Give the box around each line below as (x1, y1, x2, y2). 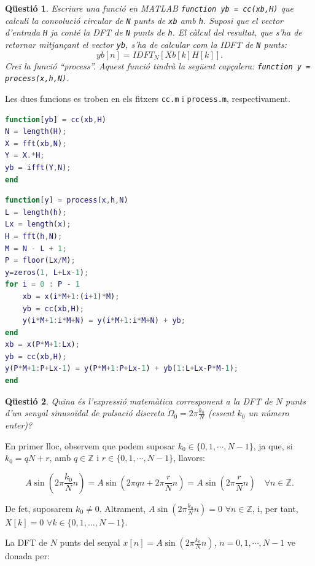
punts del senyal (60, 536, 120, 549)
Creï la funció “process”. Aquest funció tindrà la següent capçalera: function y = (5, 59, 311, 72)
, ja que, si (253, 439, 293, 452)
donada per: (5, 549, 50, 562)
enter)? (5, 419, 33, 432)
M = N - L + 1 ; (5, 244, 67, 253)
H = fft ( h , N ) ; (5, 231, 63, 241)
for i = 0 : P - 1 (5, 280, 80, 289)
